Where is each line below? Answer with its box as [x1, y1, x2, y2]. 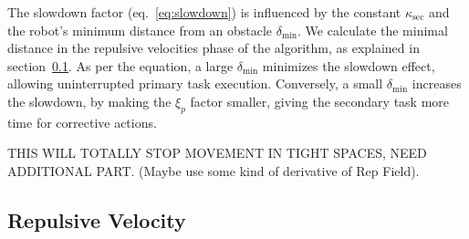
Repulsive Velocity [7, 205, 186, 234]
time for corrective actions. [7, 112, 157, 131]
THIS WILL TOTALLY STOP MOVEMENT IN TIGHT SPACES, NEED [7, 143, 427, 162]
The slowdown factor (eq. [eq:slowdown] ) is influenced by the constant [7, 3, 401, 21]
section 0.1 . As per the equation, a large [7, 56, 234, 75]
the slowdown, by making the [7, 91, 172, 110]
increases [412, 74, 462, 93]
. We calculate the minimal [297, 20, 448, 39]
